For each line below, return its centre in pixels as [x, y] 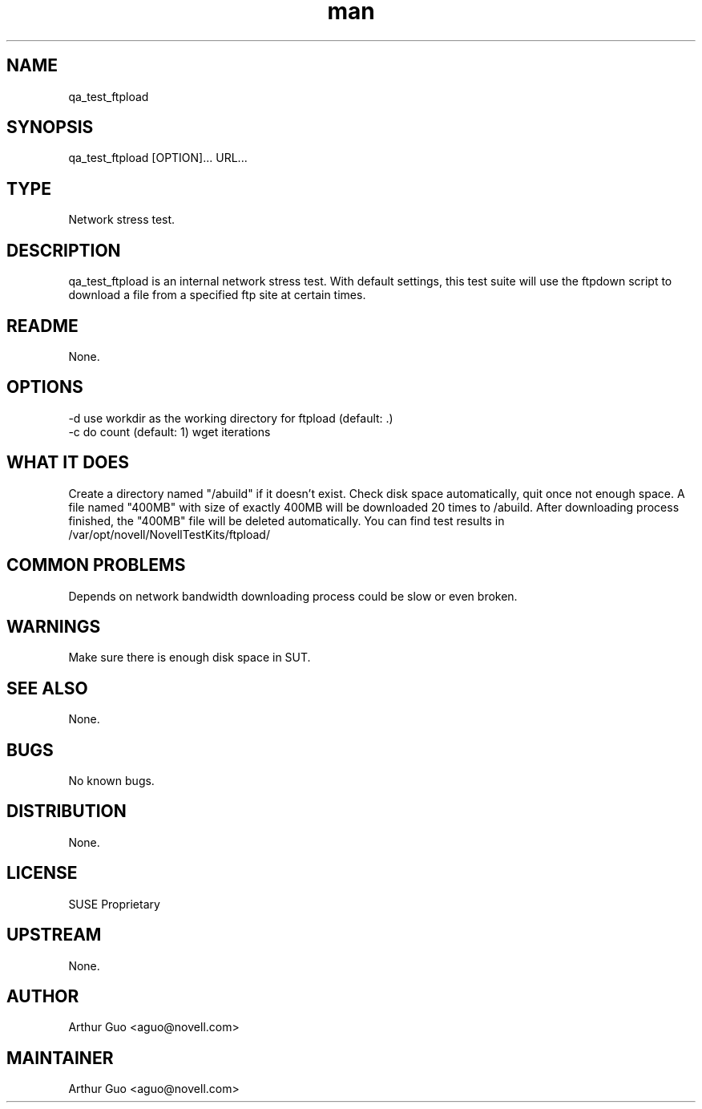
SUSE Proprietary [114, 904]
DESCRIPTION [64, 250]
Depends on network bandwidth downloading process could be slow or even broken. [293, 596]
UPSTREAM [54, 935]
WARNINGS [54, 626]
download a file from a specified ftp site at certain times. [217, 295]
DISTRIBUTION [67, 812]
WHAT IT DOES [68, 463]
